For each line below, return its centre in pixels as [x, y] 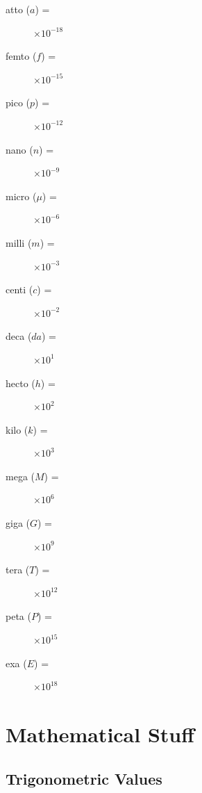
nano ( [19, 149]
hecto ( [20, 383]
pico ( [18, 103]
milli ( [19, 242]
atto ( [18, 9]
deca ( [19, 336]
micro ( [21, 196]
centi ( [19, 289]
